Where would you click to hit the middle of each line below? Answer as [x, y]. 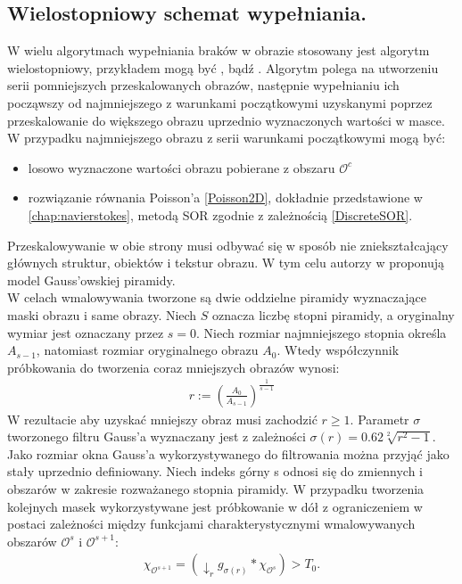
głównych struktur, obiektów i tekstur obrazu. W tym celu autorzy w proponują [226, 263]
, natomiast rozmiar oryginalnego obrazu [147, 350]
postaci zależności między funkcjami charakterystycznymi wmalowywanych [211, 524]
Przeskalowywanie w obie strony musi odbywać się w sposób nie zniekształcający [228, 245]
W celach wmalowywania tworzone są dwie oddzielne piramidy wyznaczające [217, 297]
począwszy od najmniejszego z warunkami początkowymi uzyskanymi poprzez [220, 102]
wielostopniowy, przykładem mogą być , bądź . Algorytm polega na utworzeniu [223, 67]
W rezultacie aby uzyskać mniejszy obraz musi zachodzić [162, 419]
